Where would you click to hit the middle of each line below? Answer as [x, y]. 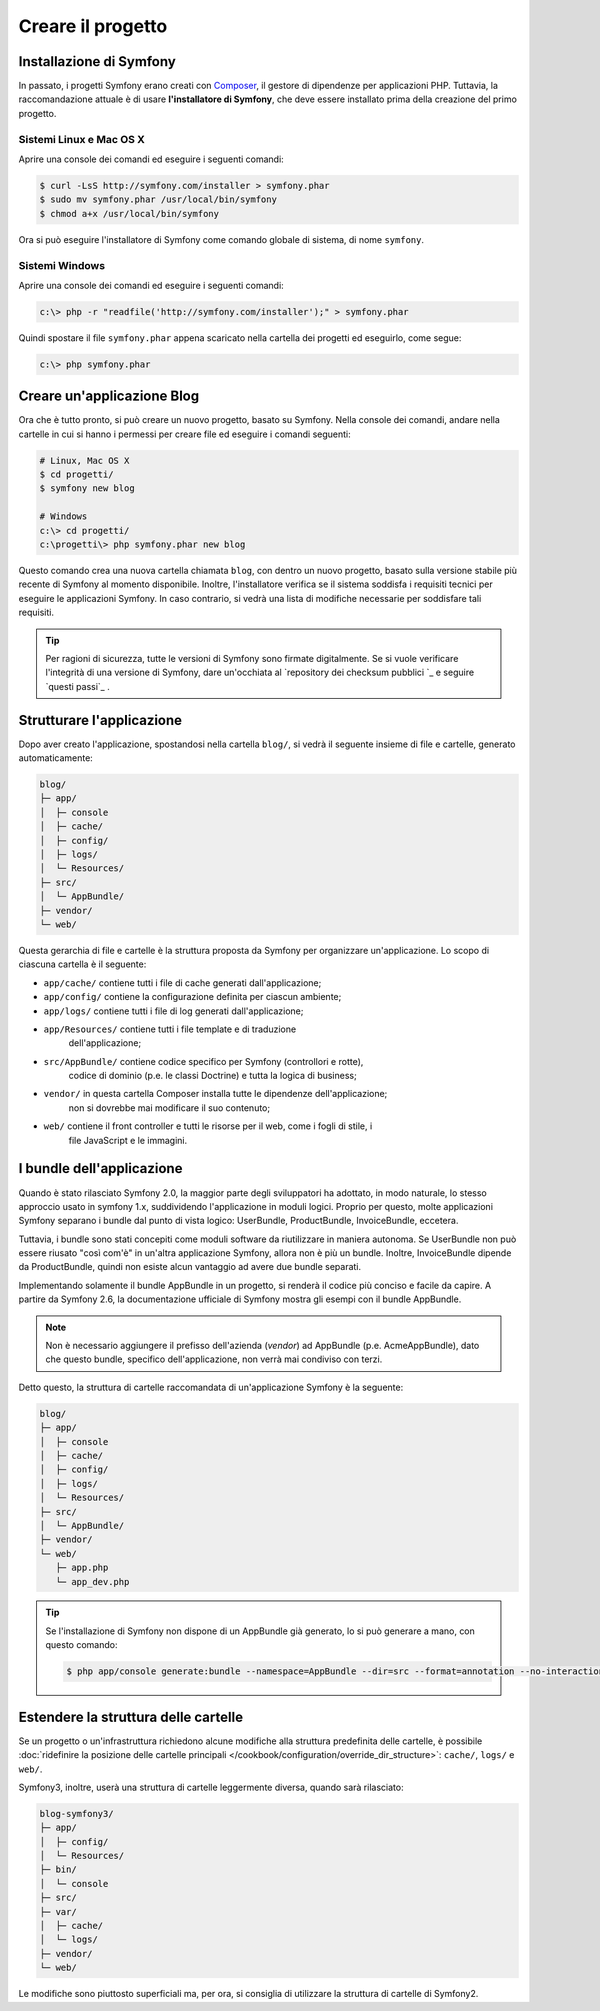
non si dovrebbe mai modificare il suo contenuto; [169, 1107]
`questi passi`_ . [77, 686]
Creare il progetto [93, 26]
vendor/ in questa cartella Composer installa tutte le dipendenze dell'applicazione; [215, 1094]
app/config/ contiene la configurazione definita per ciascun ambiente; [192, 997]
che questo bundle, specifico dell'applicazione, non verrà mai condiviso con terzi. [214, 1359]
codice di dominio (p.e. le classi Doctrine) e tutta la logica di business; [212, 1076]
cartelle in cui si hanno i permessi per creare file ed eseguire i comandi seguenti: [184, 434]
